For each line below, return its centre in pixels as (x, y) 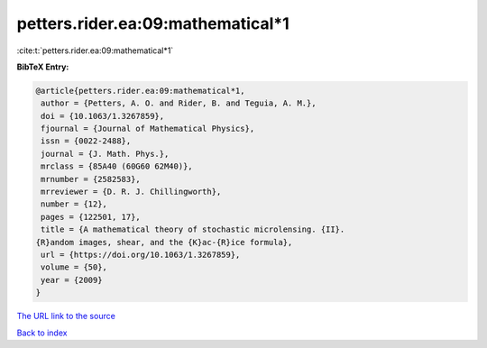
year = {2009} (72, 280)
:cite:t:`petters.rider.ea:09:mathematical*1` (95, 50)
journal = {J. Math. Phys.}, (105, 154)
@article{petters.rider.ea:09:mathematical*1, (140, 91)
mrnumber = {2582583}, (91, 179)
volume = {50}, (74, 267)
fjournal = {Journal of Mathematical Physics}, (148, 129)
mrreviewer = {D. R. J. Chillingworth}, (131, 192)
